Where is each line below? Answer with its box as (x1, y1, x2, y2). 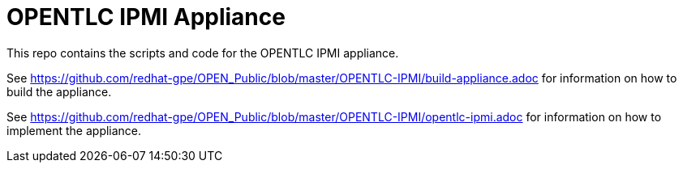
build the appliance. (6, 84, 112, 99)
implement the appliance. (6, 123, 142, 137)
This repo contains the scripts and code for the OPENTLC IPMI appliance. (6, 45, 399, 60)
